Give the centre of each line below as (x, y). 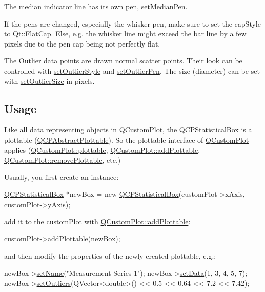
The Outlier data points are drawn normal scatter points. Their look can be (123, 61)
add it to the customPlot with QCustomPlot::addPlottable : (97, 221)
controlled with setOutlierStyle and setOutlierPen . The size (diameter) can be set (132, 70)
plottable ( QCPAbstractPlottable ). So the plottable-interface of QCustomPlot (127, 139)
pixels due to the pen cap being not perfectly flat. (82, 43)
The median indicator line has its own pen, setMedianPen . (96, 6)
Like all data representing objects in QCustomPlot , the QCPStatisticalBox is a (128, 130)
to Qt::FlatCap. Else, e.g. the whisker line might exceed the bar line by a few (125, 33)
